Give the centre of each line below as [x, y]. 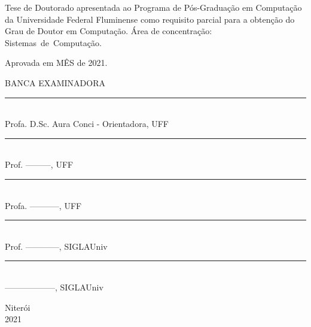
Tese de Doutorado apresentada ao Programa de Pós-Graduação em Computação [153, 7]
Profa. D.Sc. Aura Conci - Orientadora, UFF [87, 124]
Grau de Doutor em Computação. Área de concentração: [109, 31]
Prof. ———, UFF [39, 164]
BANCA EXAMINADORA [55, 82]
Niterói [18, 307]
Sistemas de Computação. [53, 42]
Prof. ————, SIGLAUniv [56, 246]
